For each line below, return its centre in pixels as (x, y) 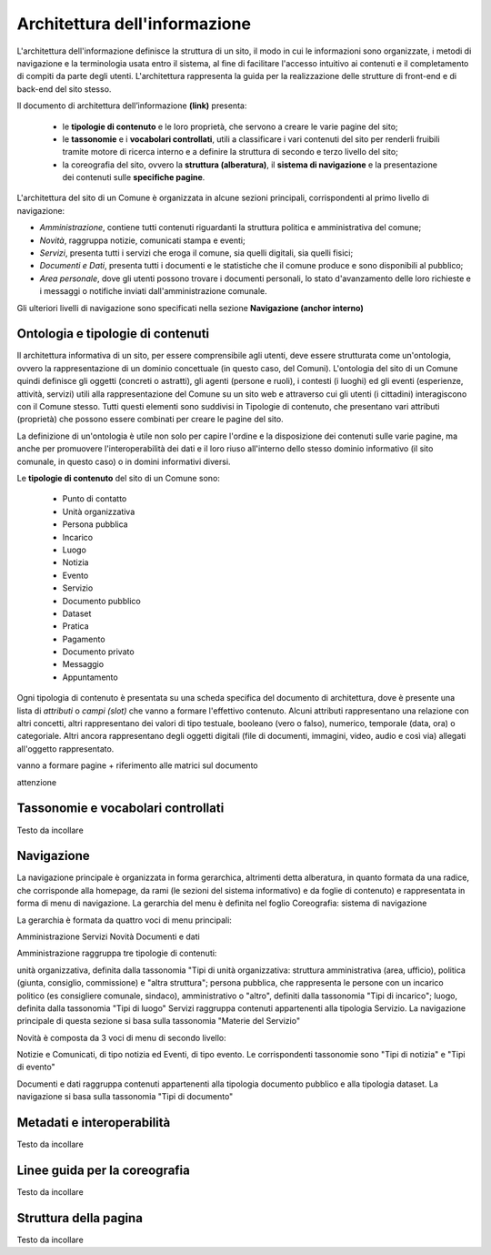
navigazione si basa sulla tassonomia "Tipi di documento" (125, 1097)
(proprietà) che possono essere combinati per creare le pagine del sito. (150, 420)
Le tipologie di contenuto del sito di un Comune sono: (118, 478)
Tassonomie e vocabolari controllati (120, 809)
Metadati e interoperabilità (94, 1123)
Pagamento (84, 639)
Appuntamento (90, 677)
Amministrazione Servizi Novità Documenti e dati (108, 936)
